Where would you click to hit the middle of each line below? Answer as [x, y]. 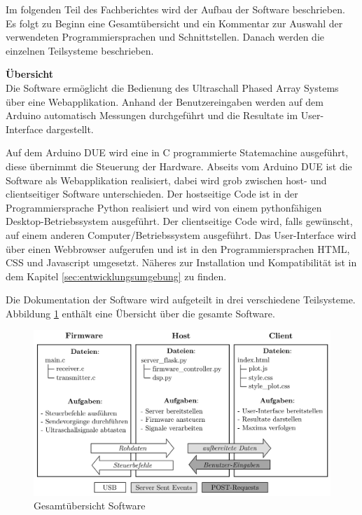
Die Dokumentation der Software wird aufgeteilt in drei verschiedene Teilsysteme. [181, 300]
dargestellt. [70, 129]
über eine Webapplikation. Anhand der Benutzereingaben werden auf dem [165, 101]
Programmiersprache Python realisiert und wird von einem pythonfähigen [164, 207]
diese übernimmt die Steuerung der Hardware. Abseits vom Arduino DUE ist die [179, 166]
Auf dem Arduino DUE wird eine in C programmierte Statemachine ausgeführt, [177, 152]
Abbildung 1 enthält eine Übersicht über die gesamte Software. [140, 313]
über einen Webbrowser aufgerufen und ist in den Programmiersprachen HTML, [178, 248]
